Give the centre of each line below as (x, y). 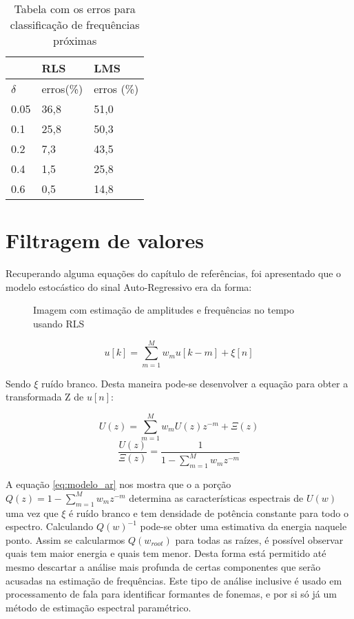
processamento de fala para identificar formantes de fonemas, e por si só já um (171, 594)
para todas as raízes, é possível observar (259, 539)
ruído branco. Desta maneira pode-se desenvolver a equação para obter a (195, 383)
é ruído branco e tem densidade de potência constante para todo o (209, 513)
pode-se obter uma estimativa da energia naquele (243, 526)
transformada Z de (45, 397)
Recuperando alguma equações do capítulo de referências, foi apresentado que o (174, 273)
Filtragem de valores (105, 240)
